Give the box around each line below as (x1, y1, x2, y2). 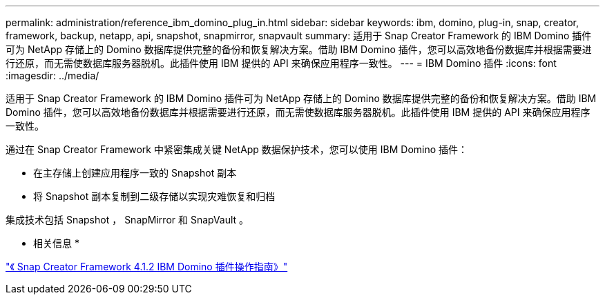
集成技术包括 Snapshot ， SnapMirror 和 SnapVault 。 (6, 214, 249, 226)
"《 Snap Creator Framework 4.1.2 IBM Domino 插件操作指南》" (6, 261, 288, 272)
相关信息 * (33, 237, 79, 249)
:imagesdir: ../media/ (6, 70, 99, 81)
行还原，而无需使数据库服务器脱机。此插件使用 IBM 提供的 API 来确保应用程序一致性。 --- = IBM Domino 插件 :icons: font (6, 57, 557, 69)
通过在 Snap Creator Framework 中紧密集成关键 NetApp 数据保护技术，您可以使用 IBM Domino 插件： (6, 143, 468, 155)
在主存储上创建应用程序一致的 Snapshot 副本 (33, 167, 237, 179)
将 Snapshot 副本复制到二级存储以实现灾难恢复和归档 (33, 190, 276, 202)
